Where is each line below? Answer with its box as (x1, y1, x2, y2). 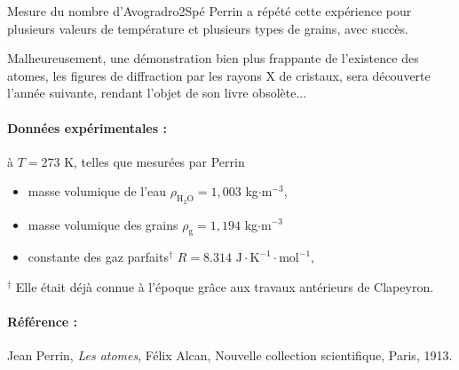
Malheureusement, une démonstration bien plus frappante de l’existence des (7, 49, 419, 67)
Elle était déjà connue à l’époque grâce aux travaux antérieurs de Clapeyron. (15, 277, 434, 295)
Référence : (7, 312, 78, 331)
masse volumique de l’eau (28, 182, 167, 201)
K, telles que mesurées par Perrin (64, 152, 245, 170)
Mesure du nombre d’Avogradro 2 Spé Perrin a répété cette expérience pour (7, 2, 412, 20)
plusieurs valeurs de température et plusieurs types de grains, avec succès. (7, 19, 408, 37)
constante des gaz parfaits (28, 248, 169, 266)
